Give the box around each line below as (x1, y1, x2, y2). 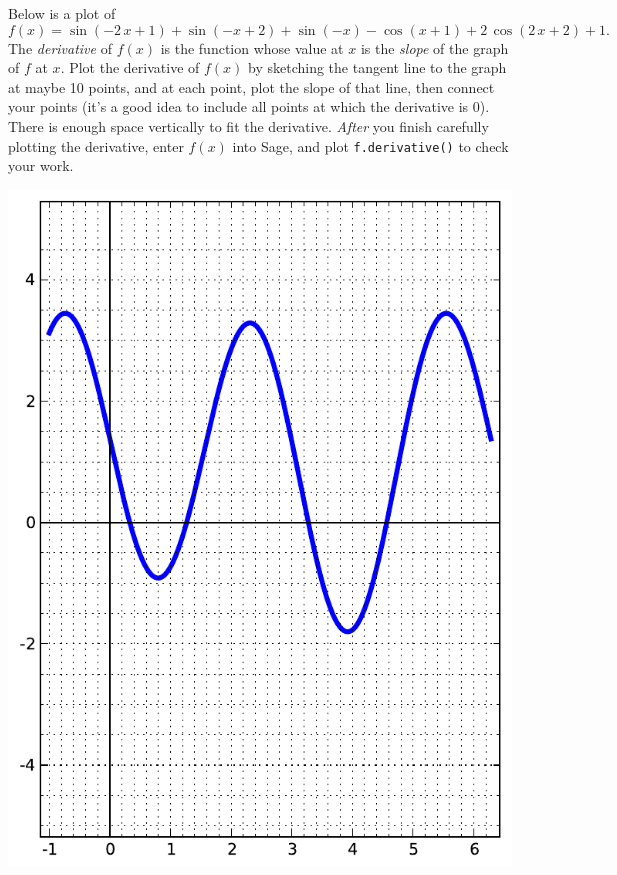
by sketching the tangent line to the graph (248, 57, 507, 78)
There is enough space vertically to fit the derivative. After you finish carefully (8, 115, 489, 136)
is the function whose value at (160, 37, 344, 58)
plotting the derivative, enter (8, 135, 184, 156)
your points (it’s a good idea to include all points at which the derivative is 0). (8, 96, 490, 117)
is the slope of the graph (360, 37, 509, 58)
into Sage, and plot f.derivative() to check (232, 135, 509, 156)
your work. (8, 155, 74, 176)
